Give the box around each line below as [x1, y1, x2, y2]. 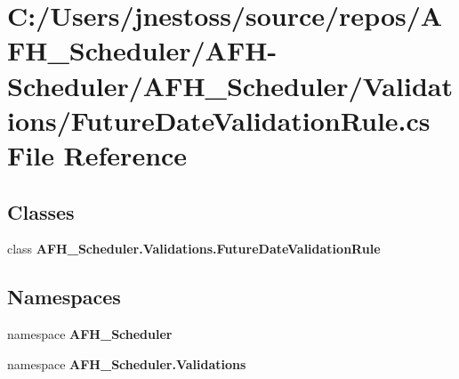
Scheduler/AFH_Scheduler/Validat [7, 67, 453, 103]
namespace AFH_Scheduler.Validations [7, 354, 246, 373]
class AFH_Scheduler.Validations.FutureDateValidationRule [7, 239, 381, 258]
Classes [7, 198, 75, 225]
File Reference [7, 136, 188, 173]
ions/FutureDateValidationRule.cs [7, 101, 431, 138]
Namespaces [7, 283, 121, 310]
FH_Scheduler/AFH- [7, 32, 278, 69]
